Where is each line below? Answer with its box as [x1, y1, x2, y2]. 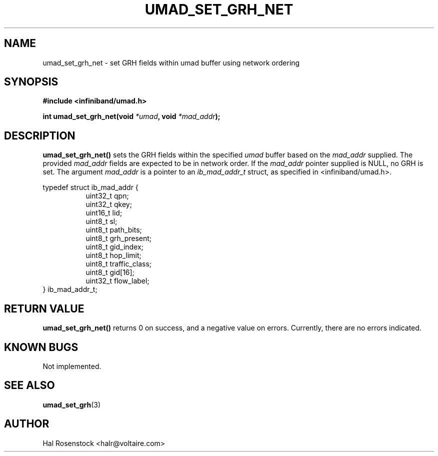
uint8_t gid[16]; [85, 268, 134, 277]
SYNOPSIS [4, 75, 58, 88]
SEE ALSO [4, 379, 55, 392]
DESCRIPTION [4, 129, 75, 142]
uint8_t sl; [85, 217, 117, 226]
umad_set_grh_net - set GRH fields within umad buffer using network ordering [42, 58, 300, 67]
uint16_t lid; [85, 208, 122, 217]
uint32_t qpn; [85, 191, 129, 200]
